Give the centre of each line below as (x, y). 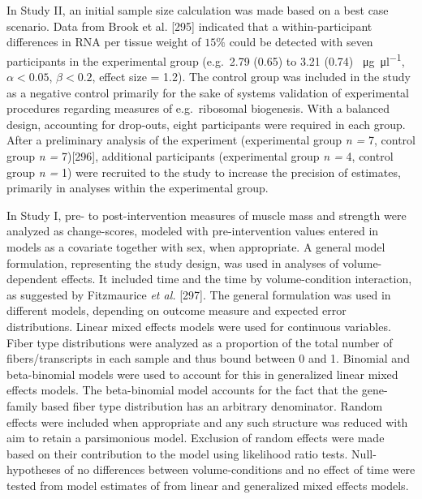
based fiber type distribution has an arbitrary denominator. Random (212, 405)
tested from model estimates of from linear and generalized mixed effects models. (208, 485)
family (22, 405)
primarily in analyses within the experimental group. (138, 188)
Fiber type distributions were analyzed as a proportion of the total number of (200, 342)
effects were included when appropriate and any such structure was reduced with (207, 422)
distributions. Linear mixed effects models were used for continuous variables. (199, 326)
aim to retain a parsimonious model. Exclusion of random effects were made (196, 438)
